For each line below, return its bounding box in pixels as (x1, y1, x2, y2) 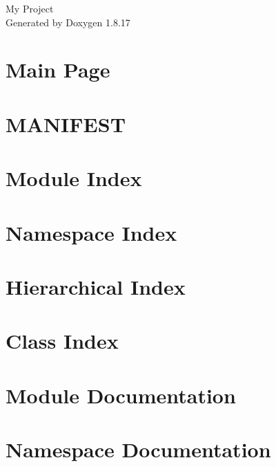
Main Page (6, 55, 110, 84)
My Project (6, 1, 54, 15)
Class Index (6, 327, 119, 355)
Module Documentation (6, 381, 236, 409)
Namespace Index (6, 218, 177, 246)
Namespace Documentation (6, 435, 271, 463)
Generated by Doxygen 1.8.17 (6, 15, 130, 29)
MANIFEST (6, 109, 126, 138)
